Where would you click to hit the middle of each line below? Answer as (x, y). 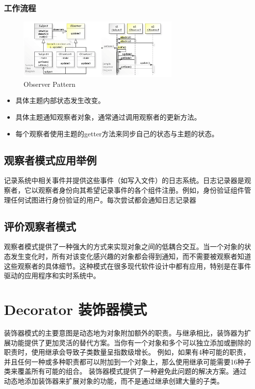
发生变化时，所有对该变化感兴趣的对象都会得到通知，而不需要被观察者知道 (131, 256)
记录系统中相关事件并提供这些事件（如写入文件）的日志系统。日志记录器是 (124, 180)
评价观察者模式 (40, 226)
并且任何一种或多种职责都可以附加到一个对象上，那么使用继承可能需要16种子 (127, 361)
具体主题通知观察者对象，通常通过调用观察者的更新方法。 (108, 117)
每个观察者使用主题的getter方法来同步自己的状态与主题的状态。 (117, 133)
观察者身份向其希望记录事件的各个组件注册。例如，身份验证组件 (141, 190)
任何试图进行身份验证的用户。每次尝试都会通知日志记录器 (103, 199)
